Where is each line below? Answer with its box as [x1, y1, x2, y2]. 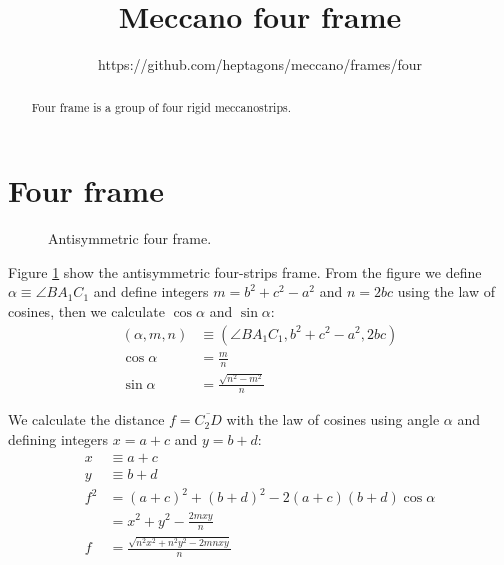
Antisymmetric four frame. [48, 228, 212, 249]
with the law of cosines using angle [226, 409, 440, 430]
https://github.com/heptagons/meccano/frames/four [98, 54, 422, 75]
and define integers [93, 281, 209, 302]
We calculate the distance [8, 409, 165, 430]
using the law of [397, 281, 495, 302]
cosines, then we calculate [8, 300, 165, 321]
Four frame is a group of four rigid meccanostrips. [31, 98, 292, 115]
